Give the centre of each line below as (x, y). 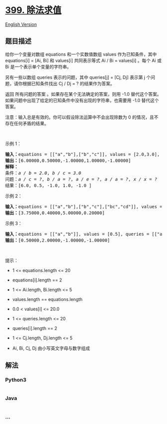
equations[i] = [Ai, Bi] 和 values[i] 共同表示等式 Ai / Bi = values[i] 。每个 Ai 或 (83, 60)
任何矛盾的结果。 (31, 123)
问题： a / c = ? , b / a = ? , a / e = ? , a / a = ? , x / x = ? (81, 179)
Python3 (16, 380)
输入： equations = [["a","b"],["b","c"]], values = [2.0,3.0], (83, 154)
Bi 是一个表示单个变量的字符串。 (38, 67)
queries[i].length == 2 (35, 328)
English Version (21, 24)
